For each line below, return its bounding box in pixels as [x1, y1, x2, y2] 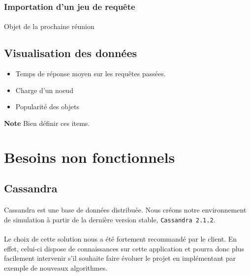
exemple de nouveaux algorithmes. [4, 262, 108, 273]
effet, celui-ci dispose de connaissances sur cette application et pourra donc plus [4, 243, 244, 253]
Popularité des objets [15, 101, 79, 112]
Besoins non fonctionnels [4, 147, 175, 167]
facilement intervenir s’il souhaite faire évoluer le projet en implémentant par [4, 253, 236, 263]
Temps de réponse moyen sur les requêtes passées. [15, 68, 166, 79]
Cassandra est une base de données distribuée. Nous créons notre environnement [4, 205, 247, 215]
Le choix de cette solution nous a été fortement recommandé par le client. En [4, 234, 237, 244]
